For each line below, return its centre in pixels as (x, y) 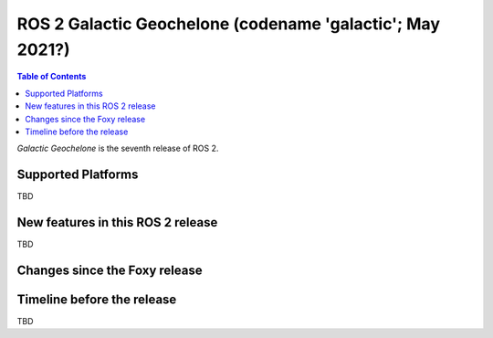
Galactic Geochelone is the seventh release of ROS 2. (118, 148)
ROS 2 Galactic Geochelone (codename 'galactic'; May (229, 24)
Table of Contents (52, 77)
